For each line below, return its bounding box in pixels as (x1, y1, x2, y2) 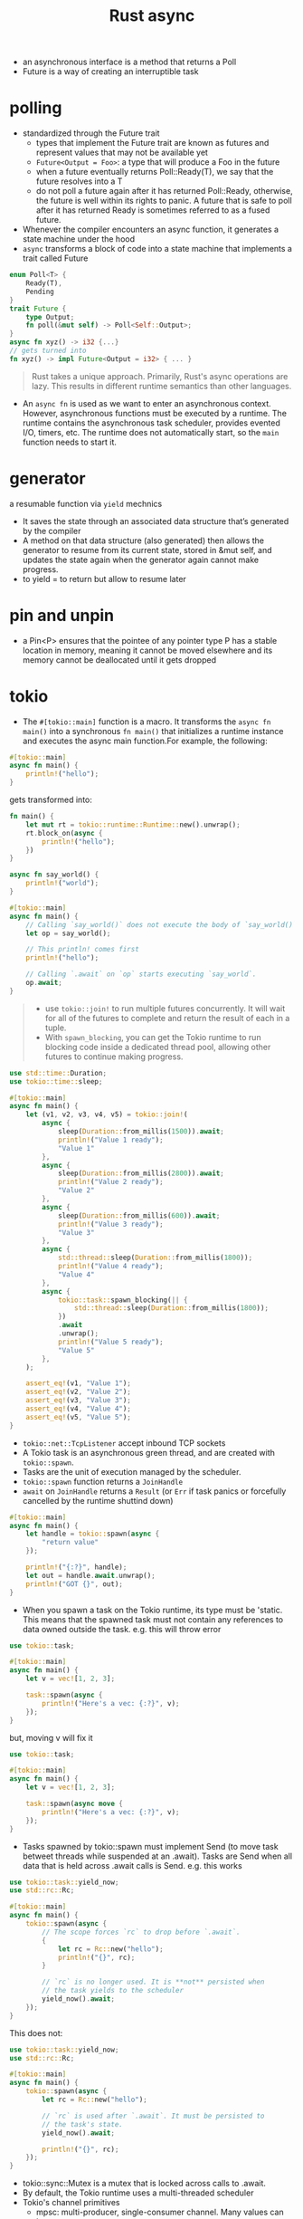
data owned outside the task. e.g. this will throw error (22, 1623, 222, 1634)
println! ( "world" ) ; (25, 879, 99, 888)
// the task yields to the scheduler (42, 1986, 184, 1995)
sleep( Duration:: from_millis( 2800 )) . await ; (57, 1169, 224, 1178)
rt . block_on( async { (25, 828, 103, 837)
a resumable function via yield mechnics (9, 498, 163, 509)
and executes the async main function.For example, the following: (22, 735, 269, 746)
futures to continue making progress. (44, 1051, 184, 1062)
